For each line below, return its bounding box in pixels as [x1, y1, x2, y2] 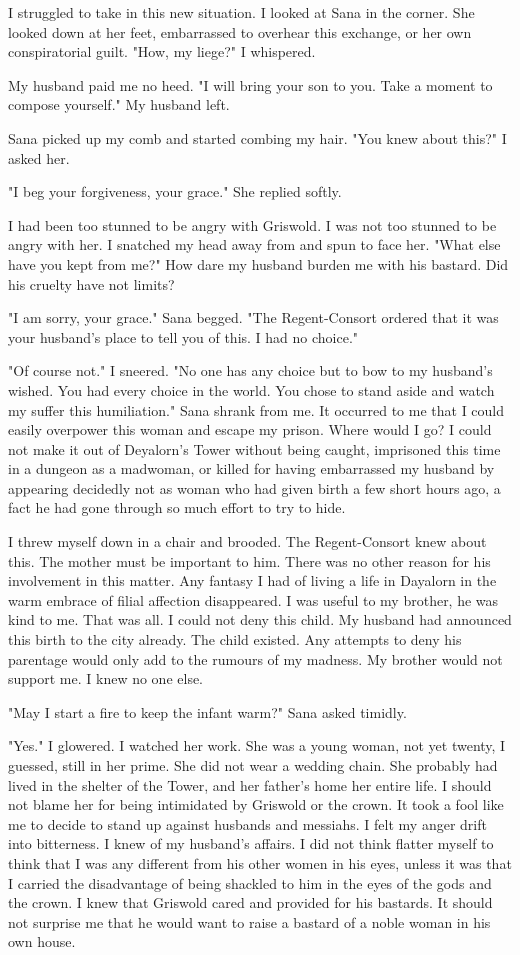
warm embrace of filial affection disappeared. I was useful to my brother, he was [8, 589, 499, 610]
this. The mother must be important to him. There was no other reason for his [8, 550, 491, 571]
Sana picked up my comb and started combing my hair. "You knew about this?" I [8, 127, 507, 148]
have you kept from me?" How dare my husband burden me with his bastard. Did [8, 253, 509, 274]
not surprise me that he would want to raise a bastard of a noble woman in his [8, 911, 491, 932]
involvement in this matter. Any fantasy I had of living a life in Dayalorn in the [8, 570, 497, 591]
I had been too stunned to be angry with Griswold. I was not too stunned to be [8, 214, 497, 235]
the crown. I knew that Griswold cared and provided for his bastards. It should [8, 892, 493, 913]
